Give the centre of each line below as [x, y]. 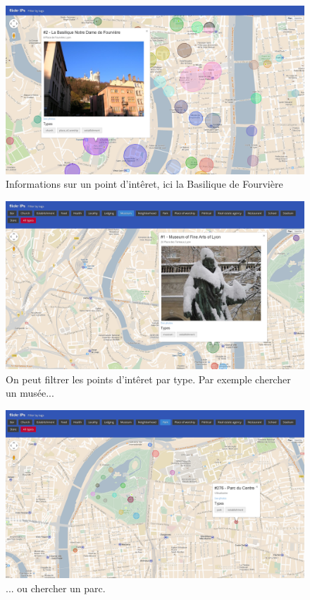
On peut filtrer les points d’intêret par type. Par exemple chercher [148, 379]
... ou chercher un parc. [56, 588]
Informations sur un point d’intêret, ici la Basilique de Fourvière [144, 184]
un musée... [30, 393]
